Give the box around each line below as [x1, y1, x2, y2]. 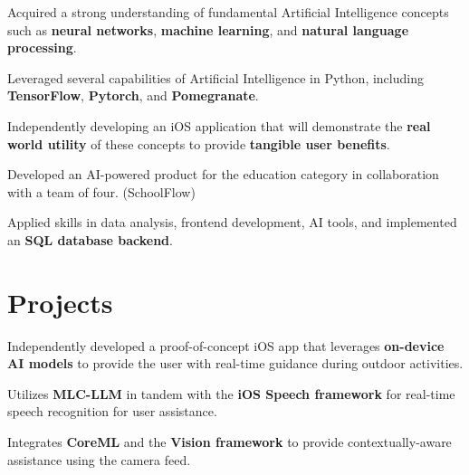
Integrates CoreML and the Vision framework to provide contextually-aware [7, 432, 452, 451]
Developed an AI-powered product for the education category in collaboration [7, 165, 439, 184]
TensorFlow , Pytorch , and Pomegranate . [7, 86, 259, 105]
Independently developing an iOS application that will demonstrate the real [7, 116, 431, 135]
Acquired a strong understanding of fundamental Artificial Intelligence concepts [7, 3, 449, 21]
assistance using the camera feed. [7, 450, 191, 469]
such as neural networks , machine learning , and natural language [7, 20, 409, 39]
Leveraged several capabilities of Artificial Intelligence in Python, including [7, 68, 424, 87]
